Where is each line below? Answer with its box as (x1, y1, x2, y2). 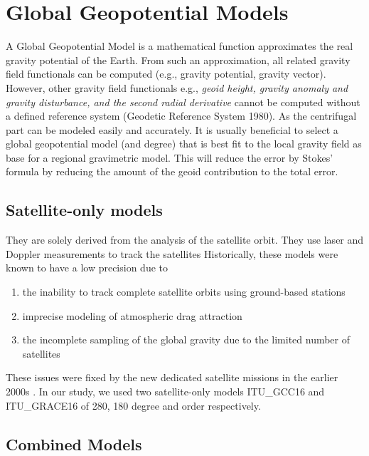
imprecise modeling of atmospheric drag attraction (22, 308, 242, 323)
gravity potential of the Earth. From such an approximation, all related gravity (6, 52, 351, 67)
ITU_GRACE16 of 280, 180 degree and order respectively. (6, 398, 261, 413)
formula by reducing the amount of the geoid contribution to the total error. (6, 164, 338, 179)
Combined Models (6, 432, 142, 455)
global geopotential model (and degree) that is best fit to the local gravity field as (6, 136, 362, 151)
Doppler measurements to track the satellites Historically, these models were (6, 246, 338, 261)
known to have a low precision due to (6, 260, 168, 275)
